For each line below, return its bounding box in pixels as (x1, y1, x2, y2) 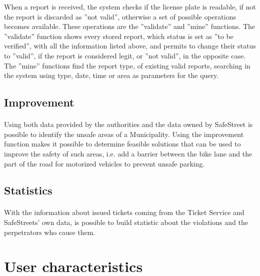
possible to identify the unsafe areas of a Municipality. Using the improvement (4, 128, 244, 139)
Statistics (4, 182, 52, 198)
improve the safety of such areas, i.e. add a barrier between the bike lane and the (4, 148, 252, 158)
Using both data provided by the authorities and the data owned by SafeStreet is (4, 119, 253, 129)
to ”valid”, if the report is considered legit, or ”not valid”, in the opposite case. (4, 50, 246, 60)
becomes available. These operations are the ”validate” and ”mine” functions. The (4, 21, 255, 31)
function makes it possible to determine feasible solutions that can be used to (4, 138, 241, 149)
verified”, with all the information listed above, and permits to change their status (4, 40, 256, 51)
